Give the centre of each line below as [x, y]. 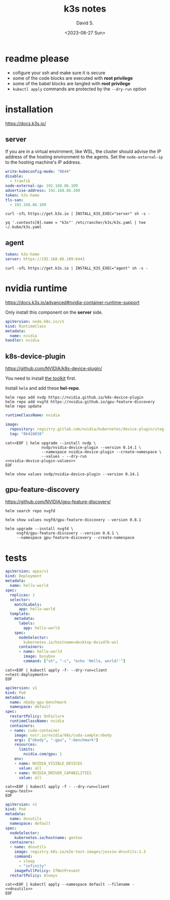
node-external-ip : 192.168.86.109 [42, 186]
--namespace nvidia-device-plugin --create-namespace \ [101, 452]
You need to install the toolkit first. [41, 378]
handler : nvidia [22, 341]
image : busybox [39, 656]
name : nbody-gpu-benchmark [38, 702]
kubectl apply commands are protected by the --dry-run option [79, 89]
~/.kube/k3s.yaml [24, 227]
